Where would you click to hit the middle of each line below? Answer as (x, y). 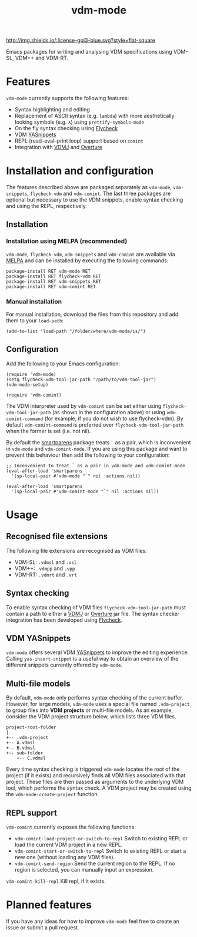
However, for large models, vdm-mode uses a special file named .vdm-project (98, 704)
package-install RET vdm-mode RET (49, 271)
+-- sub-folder (25, 753)
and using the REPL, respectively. (46, 206)
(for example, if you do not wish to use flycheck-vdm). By (114, 418)
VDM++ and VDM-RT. (42, 58)
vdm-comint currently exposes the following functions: (71, 827)
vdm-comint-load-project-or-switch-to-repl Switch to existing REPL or (101, 839)
